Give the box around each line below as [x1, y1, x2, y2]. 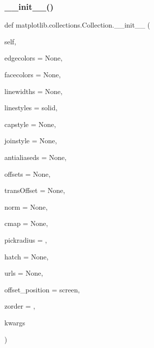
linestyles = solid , [4, 102, 58, 113]
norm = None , [4, 201, 48, 212]
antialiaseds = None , [4, 152, 67, 162]
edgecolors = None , [4, 53, 62, 63]
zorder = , [4, 301, 35, 311]
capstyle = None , [4, 119, 56, 129]
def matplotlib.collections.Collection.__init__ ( [4, 20, 151, 30]
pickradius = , [4, 234, 47, 245]
